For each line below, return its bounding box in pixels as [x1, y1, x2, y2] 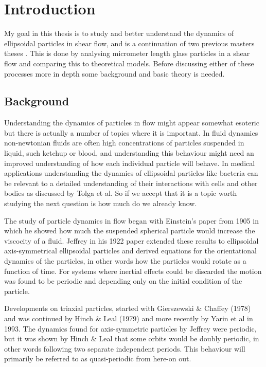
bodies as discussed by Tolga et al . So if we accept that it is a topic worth [4, 188, 237, 198]
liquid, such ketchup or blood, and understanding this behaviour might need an [4, 148, 254, 158]
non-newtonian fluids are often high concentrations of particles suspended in [4, 137, 244, 148]
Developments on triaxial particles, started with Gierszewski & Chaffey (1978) [4, 303, 251, 314]
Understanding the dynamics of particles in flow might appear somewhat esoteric [4, 117, 259, 128]
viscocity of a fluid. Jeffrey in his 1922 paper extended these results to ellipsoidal [4, 235, 259, 246]
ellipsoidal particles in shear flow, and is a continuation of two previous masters [4, 38, 255, 48]
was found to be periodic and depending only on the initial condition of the [4, 276, 242, 286]
